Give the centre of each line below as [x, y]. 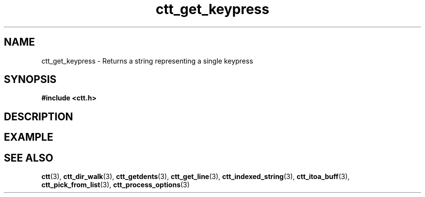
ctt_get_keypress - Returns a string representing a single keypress [147, 61]
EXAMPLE [29, 137]
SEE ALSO [29, 158]
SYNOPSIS [30, 80]
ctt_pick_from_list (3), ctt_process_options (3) [115, 185]
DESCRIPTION [39, 116]
